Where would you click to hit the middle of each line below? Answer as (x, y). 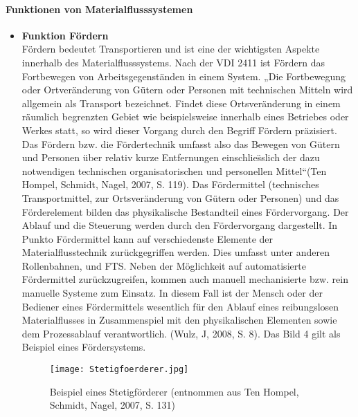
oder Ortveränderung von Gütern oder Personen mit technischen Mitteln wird (187, 90)
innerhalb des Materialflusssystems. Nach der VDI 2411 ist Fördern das (173, 62)
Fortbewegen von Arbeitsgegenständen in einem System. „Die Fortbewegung (184, 76)
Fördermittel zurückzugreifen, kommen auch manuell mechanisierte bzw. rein (185, 279)
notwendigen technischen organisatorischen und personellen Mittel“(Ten (174, 170)
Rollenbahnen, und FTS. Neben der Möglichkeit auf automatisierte (164, 265)
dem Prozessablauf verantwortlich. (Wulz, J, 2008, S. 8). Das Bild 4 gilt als (181, 333)
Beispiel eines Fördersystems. (84, 347)
